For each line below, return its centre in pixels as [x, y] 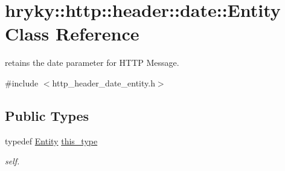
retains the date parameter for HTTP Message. [92, 63]
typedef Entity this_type [51, 140]
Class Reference [72, 34]
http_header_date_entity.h [104, 82]
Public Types [47, 115]
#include [22, 82]
